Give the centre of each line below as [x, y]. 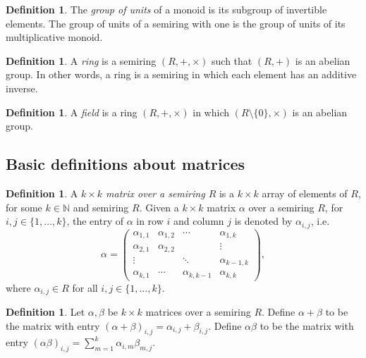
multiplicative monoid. [54, 37]
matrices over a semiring [198, 312]
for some [24, 207]
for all [85, 287]
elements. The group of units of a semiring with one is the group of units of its [176, 23]
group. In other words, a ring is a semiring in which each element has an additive [181, 74]
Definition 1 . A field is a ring [72, 112]
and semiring [101, 207]
